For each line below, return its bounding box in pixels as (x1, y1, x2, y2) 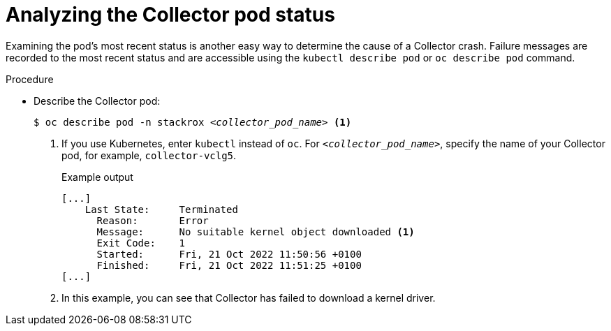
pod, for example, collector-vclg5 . (61, 149, 237, 161)
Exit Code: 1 (96, 237, 186, 249)
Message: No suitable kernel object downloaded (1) (96, 226, 415, 237)
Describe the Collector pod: (34, 94, 161, 107)
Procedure (6, 73, 54, 85)
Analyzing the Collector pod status (6, 3, 335, 27)
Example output (61, 170, 133, 183)
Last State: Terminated (84, 203, 238, 215)
